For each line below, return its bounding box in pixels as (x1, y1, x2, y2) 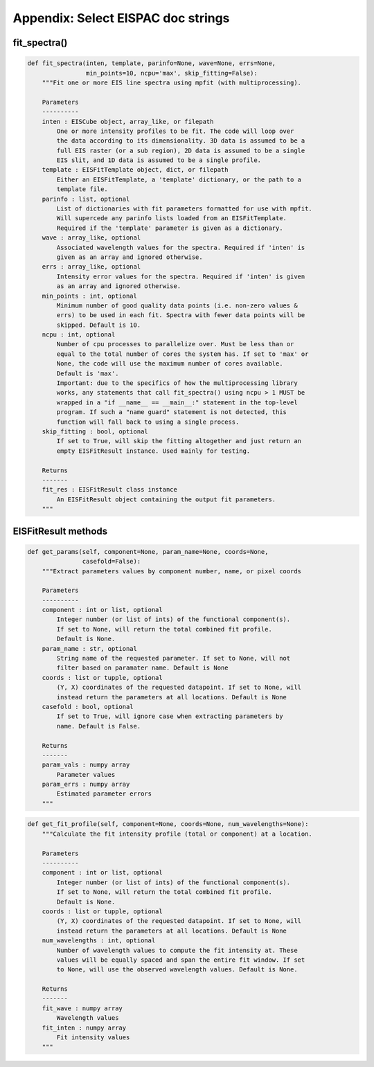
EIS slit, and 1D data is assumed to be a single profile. (56, 156, 262, 164)
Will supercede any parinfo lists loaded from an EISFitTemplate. (56, 215, 287, 222)
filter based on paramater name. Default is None (56, 664, 229, 672)
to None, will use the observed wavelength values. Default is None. (56, 966, 298, 974)
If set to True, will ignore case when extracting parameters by (56, 712, 283, 720)
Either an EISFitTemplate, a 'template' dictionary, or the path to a (56, 175, 301, 183)
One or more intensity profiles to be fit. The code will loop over (56, 127, 294, 135)
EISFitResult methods (12, 525, 108, 537)
